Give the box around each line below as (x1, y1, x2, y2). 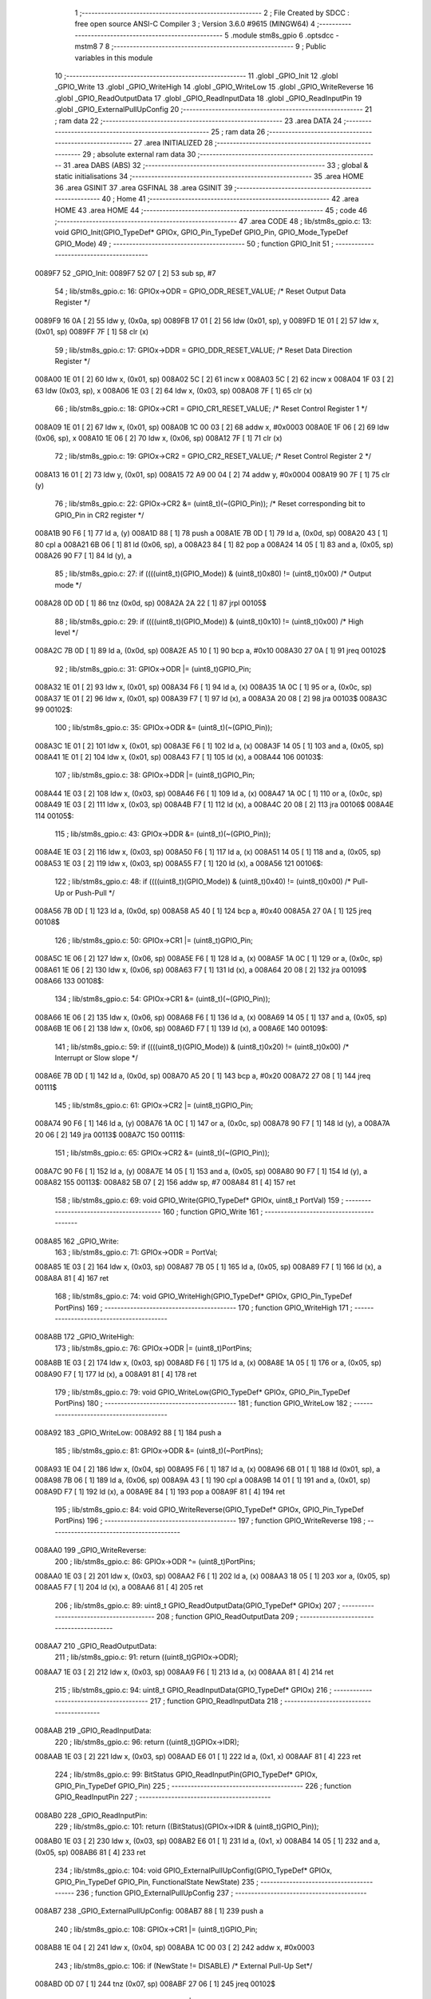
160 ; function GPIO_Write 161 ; (162, 1207, 263, 1216)
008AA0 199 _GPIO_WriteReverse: (34, 1546, 147, 1555)
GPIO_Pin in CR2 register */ (54, 510, 144, 520)
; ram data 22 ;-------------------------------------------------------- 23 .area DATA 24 (54, 116, 342, 126)
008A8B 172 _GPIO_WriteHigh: (34, 1332, 135, 1342)
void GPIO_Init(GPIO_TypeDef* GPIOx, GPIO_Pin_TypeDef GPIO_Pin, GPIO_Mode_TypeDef (54, 228, 349, 237)
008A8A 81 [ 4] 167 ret (34, 1273, 109, 1283)
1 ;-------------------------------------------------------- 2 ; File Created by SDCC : (74, 8, 350, 18)
